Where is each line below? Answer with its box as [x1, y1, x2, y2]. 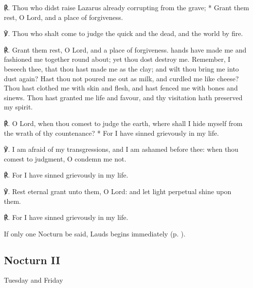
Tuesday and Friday [4, 275, 63, 285]
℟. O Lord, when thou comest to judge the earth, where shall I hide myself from [4, 118, 243, 128]
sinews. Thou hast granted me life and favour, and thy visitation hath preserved [4, 92, 243, 102]
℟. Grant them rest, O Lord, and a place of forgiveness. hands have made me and [4, 44, 247, 54]
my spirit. [4, 102, 33, 112]
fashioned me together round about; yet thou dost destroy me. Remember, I [4, 54, 231, 64]
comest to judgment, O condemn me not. [4, 153, 126, 163]
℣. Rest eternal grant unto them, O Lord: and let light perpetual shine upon [4, 186, 232, 196]
